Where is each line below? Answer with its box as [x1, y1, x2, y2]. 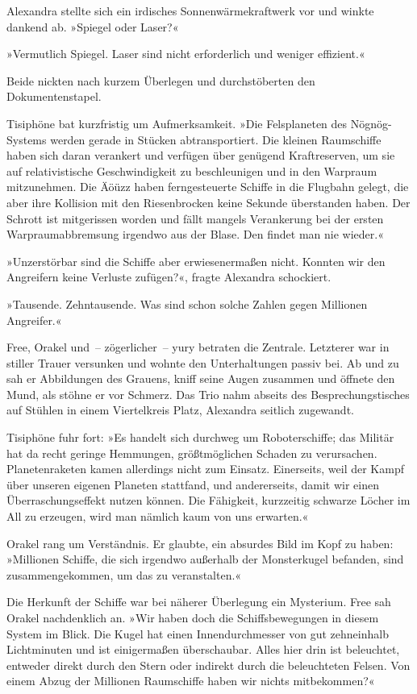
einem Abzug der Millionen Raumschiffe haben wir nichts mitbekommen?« [6, 672, 375, 689]
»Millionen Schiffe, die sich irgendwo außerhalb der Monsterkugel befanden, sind [6, 551, 404, 567]
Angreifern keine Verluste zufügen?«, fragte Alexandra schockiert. [6, 268, 332, 285]
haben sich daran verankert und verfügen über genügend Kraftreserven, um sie [6, 147, 395, 164]
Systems [6, 131, 47, 148]
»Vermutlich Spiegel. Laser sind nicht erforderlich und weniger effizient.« [6, 45, 365, 62]
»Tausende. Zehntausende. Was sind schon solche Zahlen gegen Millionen [6, 295, 368, 312]
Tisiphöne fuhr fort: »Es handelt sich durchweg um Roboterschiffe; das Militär [6, 429, 394, 446]
